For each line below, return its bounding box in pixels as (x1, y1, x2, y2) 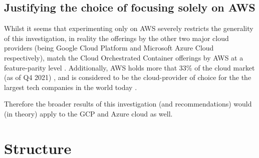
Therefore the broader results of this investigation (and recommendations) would (4, 98, 252, 109)
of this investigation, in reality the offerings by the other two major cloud (4, 32, 229, 43)
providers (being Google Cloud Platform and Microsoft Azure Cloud (4, 42, 214, 53)
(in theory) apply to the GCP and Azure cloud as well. (4, 108, 173, 118)
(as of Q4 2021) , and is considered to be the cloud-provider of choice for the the (4, 72, 251, 82)
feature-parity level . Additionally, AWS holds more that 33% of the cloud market (4, 62, 255, 72)
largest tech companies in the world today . (4, 81, 137, 92)
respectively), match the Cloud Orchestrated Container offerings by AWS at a (4, 52, 243, 62)
